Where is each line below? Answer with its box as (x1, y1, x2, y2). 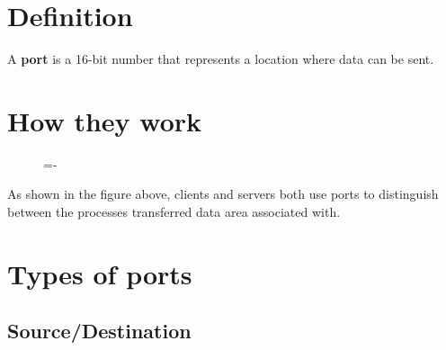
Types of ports (7, 255, 192, 292)
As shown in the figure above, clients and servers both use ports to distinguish (7, 184, 439, 203)
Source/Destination (7, 317, 192, 345)
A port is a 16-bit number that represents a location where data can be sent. (7, 49, 434, 68)
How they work (7, 102, 202, 139)
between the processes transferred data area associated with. (7, 202, 341, 221)
